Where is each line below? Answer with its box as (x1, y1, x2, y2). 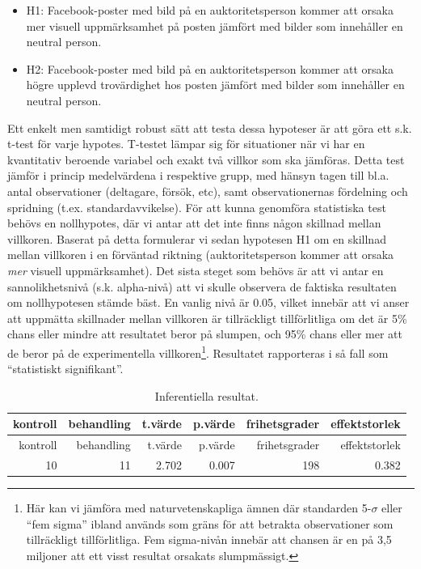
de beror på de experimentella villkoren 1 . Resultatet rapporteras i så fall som (7, 342, 389, 361)
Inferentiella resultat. (154, 387, 259, 404)
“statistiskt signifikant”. (7, 360, 124, 377)
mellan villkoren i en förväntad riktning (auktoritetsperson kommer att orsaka (7, 246, 394, 263)
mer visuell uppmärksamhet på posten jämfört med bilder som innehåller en (26, 17, 403, 34)
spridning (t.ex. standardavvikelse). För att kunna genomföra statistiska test (7, 198, 386, 215)
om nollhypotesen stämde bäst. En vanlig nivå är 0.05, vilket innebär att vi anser (7, 294, 410, 311)
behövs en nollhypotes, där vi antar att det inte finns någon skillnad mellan (7, 214, 381, 231)
